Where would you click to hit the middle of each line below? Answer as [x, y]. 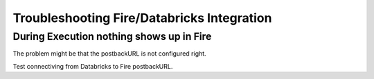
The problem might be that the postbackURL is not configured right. [110, 54]
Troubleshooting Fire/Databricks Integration [142, 18]
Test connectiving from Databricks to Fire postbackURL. [93, 66]
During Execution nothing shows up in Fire [112, 36]
